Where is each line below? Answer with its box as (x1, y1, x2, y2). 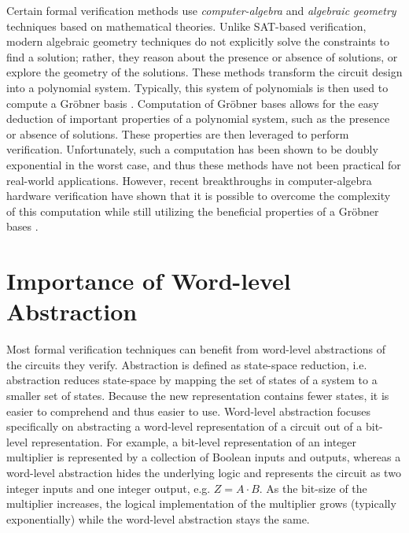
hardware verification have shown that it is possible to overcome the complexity (6, 187, 391, 204)
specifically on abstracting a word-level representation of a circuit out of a (6, 418, 363, 435)
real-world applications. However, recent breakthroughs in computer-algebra (6, 172, 372, 188)
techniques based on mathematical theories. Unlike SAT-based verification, (6, 17, 367, 34)
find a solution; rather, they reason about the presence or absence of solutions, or (6, 48, 398, 65)
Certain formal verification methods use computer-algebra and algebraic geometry (6, 2, 396, 18)
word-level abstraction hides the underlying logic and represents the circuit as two (6, 464, 401, 480)
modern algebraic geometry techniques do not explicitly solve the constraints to (6, 33, 389, 50)
